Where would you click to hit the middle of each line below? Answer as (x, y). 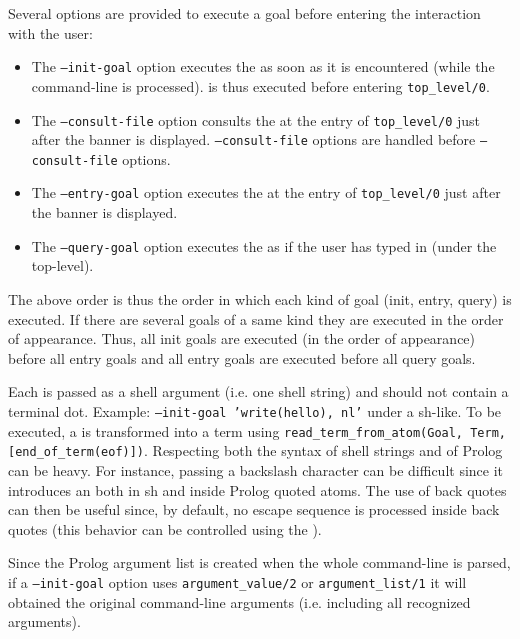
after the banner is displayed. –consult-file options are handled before (253, 139)
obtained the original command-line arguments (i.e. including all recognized (239, 601)
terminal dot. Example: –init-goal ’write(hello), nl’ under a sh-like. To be (255, 410)
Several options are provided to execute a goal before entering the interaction (244, 13)
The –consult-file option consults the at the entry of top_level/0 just (256, 119)
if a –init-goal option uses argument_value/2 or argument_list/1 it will (237, 581)
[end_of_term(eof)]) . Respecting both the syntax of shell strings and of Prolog (255, 450)
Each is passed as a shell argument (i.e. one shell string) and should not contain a (258, 391)
